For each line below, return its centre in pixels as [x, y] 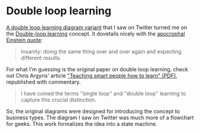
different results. [41, 58]
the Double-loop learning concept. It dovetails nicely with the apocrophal [96, 33]
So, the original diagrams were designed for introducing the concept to [93, 111]
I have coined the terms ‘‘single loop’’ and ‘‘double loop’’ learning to [103, 93]
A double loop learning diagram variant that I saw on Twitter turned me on [97, 27]
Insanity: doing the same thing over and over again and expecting [101, 51]
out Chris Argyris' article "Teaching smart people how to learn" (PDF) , [92, 75]
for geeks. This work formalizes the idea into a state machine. [82, 123]
